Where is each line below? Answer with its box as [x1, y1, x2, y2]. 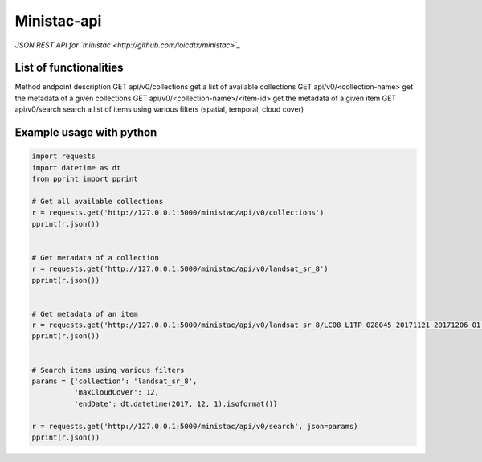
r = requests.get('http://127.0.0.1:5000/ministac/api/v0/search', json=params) [31, 422, 358, 431]
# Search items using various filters [31, 366, 185, 374]
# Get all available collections [31, 197, 164, 206]
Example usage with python [14, 125, 157, 140]
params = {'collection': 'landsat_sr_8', [31, 377, 198, 386]
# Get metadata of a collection [31, 253, 160, 262]
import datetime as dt [31, 163, 121, 172]
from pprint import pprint [31, 174, 138, 184]
